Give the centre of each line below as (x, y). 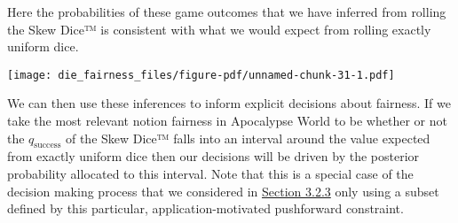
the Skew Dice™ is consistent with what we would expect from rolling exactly (219, 29)
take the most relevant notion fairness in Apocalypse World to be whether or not (227, 121)
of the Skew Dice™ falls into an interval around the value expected (248, 138)
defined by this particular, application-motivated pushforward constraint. (205, 208)
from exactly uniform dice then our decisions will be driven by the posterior (213, 156)
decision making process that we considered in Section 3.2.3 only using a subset (223, 191)
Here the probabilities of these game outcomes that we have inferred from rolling (227, 12)
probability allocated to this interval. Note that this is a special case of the (210, 174)
